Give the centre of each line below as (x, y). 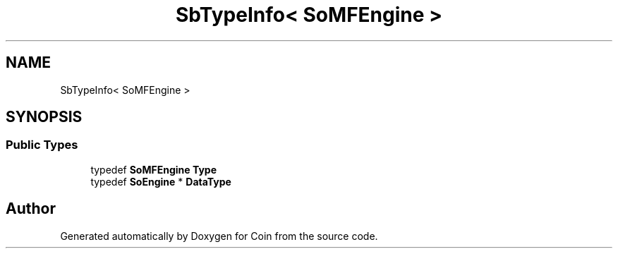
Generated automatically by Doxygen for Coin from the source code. (219, 236)
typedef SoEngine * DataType (161, 181)
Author (31, 209)
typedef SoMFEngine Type (154, 169)
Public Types (42, 145)
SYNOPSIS (44, 117)
